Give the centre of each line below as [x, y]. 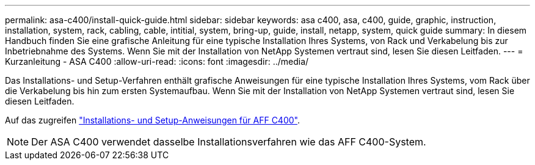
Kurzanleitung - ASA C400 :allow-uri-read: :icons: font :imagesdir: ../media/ [157, 61]
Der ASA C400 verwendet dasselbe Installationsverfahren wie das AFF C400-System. [229, 142]
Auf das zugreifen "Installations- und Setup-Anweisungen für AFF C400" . [152, 120]
